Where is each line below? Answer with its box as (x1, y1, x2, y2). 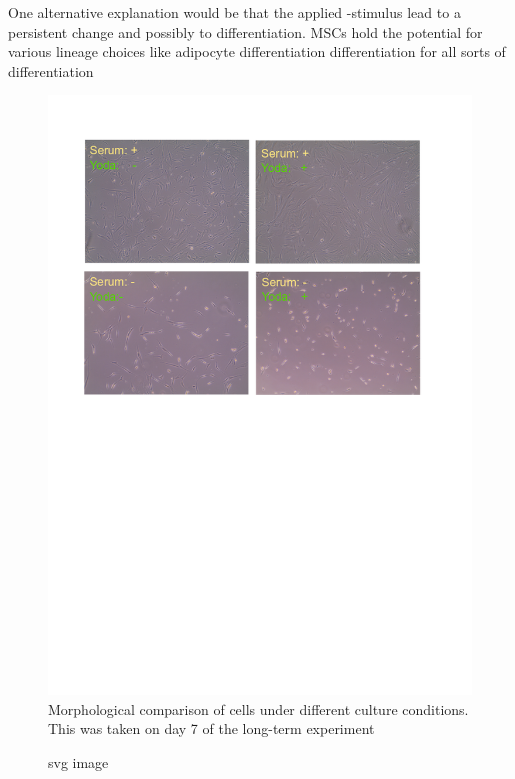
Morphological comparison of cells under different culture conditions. (48, 698, 469, 719)
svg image (48, 751, 109, 772)
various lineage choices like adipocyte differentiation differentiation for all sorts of (8, 41, 506, 62)
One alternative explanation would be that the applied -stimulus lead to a (8, 2, 461, 22)
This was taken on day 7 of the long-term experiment (48, 718, 375, 739)
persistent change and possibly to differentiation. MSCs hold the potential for (8, 21, 483, 42)
